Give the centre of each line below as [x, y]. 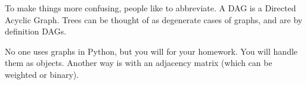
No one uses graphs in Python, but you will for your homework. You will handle [151, 51]
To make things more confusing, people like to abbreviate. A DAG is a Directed [151, 8]
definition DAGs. [36, 31]
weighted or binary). [42, 74]
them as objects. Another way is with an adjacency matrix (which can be [139, 63]
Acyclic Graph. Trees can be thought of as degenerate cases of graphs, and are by [154, 19]
